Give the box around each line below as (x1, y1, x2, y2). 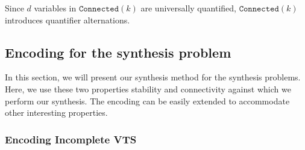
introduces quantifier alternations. (5, 13, 130, 26)
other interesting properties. (5, 106, 108, 119)
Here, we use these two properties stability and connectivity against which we (5, 82, 291, 95)
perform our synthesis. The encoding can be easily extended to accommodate (5, 94, 290, 107)
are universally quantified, (140, 2, 236, 14)
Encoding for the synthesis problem (5, 43, 231, 61)
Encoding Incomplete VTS (5, 131, 137, 146)
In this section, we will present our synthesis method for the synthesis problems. (5, 71, 301, 83)
